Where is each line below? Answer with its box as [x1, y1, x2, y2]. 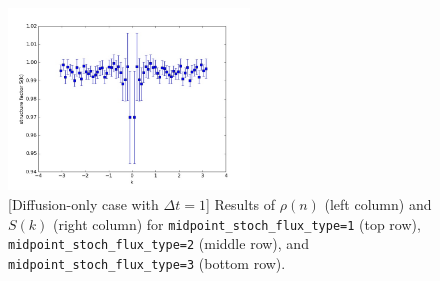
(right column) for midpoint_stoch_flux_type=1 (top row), [53, 213, 421, 234]
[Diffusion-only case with [8, 193, 159, 214]
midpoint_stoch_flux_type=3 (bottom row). [8, 252, 286, 273]
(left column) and [324, 193, 432, 214]
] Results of [205, 193, 276, 214]
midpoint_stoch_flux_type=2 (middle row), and [8, 233, 309, 254]
